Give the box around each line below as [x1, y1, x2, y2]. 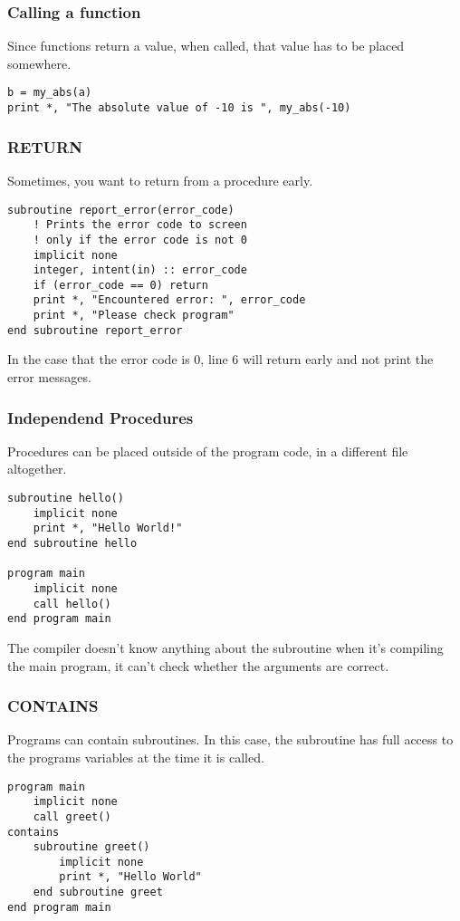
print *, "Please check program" [33, 309, 235, 322]
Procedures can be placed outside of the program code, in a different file [7, 441, 408, 460]
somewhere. [7, 53, 72, 72]
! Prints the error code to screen [33, 218, 247, 232]
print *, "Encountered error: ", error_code [33, 293, 306, 307]
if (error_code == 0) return [33, 278, 208, 292]
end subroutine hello [7, 537, 138, 550]
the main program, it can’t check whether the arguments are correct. [7, 656, 389, 675]
